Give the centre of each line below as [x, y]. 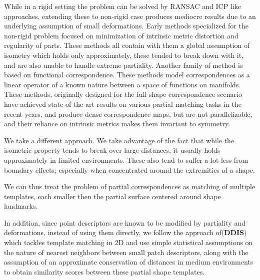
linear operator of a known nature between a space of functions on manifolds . [122, 84]
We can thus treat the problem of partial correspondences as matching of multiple [130, 186]
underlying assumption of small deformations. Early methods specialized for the [126, 26]
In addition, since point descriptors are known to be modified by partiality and [125, 222]
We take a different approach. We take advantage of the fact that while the [119, 140]
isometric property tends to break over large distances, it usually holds [112, 150]
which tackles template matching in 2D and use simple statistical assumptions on [128, 242]
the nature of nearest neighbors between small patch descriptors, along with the [126, 252]
